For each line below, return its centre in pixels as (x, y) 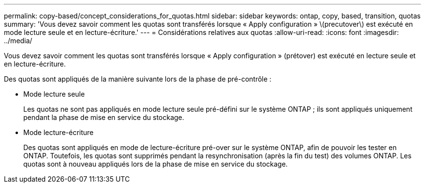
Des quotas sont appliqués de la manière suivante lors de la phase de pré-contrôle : (138, 79)
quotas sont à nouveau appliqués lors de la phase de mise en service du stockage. (155, 164)
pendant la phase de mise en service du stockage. (104, 117)
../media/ (18, 41)
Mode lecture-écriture (58, 132)
